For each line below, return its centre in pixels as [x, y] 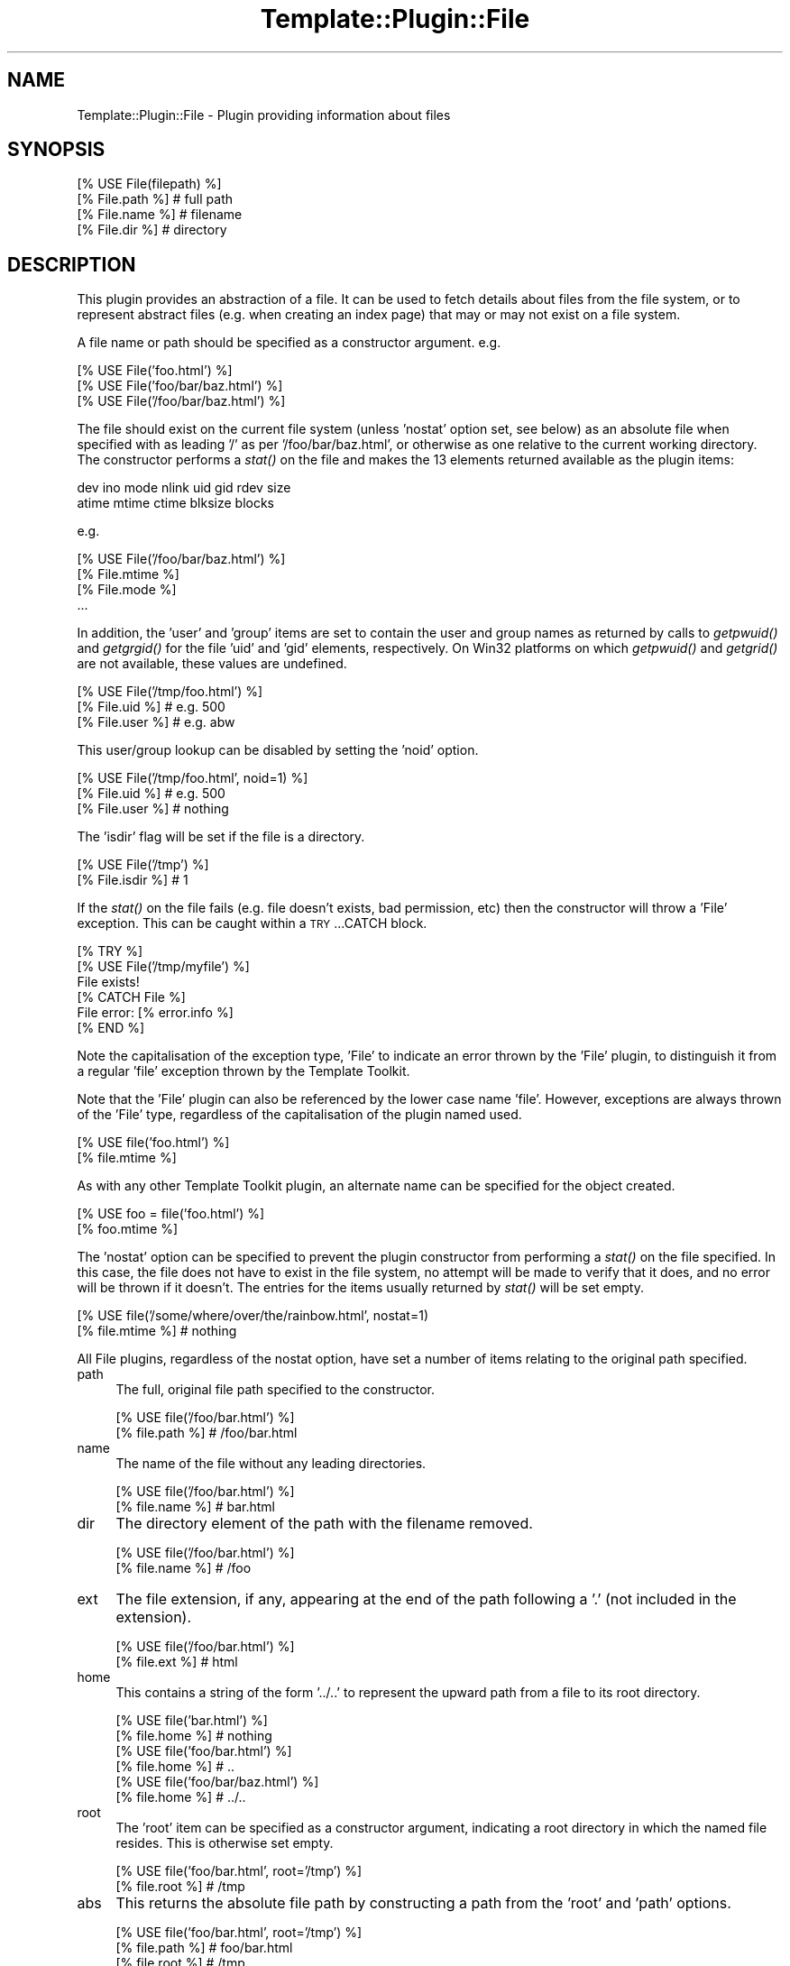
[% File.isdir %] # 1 [133, 880]
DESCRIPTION [72, 264]
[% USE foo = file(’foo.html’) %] [171, 1214]
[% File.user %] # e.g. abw [156, 722]
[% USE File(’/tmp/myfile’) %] [163, 967]
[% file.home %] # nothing [194, 1736]
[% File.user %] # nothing [153, 809]
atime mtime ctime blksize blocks [175, 503]
